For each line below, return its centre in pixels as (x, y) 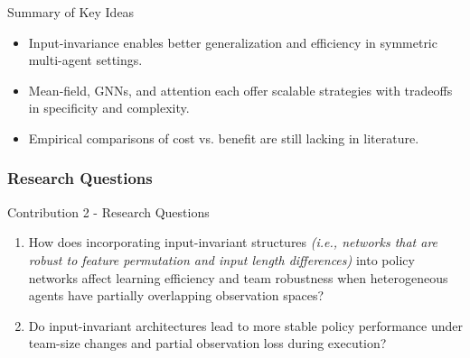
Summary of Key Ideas (71, 12)
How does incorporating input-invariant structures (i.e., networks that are (233, 242)
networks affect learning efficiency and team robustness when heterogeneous (238, 277)
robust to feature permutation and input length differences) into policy (221, 259)
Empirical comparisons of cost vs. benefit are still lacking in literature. (224, 138)
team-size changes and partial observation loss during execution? (207, 343)
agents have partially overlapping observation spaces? (176, 295)
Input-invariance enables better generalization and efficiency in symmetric (233, 42)
